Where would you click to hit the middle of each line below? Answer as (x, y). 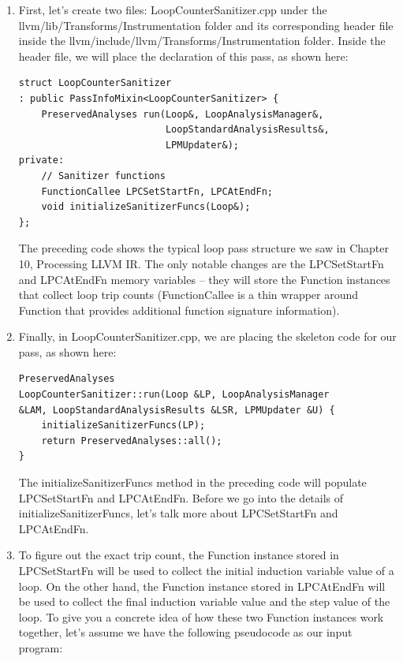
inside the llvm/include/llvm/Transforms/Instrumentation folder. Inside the (202, 41)
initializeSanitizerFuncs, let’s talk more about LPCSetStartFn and (178, 513)
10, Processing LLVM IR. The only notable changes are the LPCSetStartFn (201, 263)
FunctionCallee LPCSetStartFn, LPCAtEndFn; (157, 191)
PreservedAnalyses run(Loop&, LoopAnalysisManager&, (183, 114)
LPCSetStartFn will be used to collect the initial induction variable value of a (206, 570)
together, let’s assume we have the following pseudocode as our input (185, 632)
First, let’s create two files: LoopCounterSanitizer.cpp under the (173, 9)
